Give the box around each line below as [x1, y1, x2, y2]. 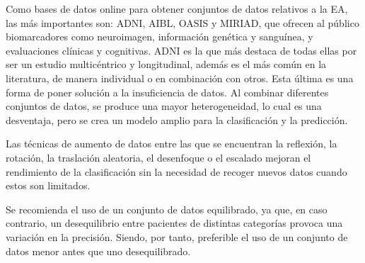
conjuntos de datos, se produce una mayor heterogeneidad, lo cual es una [6, 99, 322, 113]
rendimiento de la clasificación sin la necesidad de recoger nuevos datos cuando [6, 164, 347, 179]
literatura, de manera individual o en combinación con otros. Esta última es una [6, 70, 354, 85]
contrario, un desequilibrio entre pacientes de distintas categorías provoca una [6, 216, 343, 230]
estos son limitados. [6, 178, 91, 193]
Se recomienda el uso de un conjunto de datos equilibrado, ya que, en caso [6, 201, 328, 216]
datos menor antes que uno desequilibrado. [6, 243, 191, 258]
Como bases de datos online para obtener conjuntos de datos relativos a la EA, [6, 1, 348, 16]
